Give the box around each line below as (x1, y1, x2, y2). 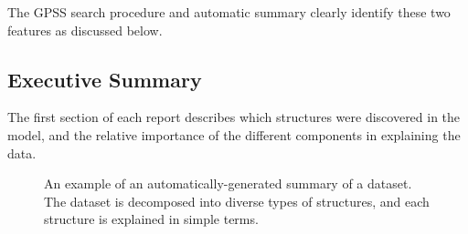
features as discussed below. (7, 20, 163, 39)
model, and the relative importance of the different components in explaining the (7, 125, 461, 144)
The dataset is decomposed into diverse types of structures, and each (44, 191, 430, 210)
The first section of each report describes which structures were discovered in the (7, 107, 461, 127)
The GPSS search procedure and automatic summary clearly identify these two (7, 3, 451, 21)
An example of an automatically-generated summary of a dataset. (44, 174, 412, 193)
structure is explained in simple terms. (44, 209, 259, 229)
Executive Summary (7, 65, 202, 93)
